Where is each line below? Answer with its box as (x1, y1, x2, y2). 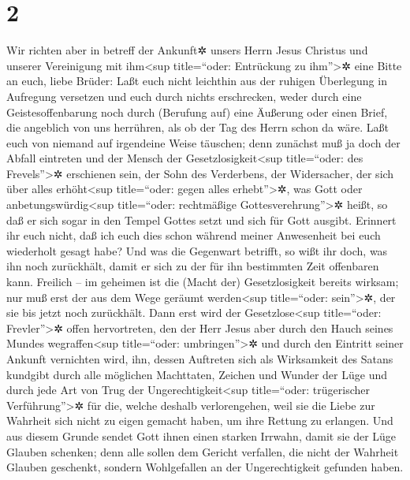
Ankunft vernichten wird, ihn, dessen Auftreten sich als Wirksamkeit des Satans (6, 351, 393, 367)
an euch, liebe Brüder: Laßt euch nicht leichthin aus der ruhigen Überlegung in (6, 73, 387, 89)
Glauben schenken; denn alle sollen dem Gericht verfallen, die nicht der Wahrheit (6, 443, 399, 460)
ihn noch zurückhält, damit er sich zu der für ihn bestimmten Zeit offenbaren (6, 258, 379, 274)
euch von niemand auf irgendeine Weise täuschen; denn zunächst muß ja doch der (6, 134, 401, 151)
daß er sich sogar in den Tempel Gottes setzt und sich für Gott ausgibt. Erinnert (6, 211, 397, 228)
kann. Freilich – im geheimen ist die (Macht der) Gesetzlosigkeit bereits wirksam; (6, 273, 399, 290)
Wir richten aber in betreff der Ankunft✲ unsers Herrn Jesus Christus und (6, 42, 368, 58)
